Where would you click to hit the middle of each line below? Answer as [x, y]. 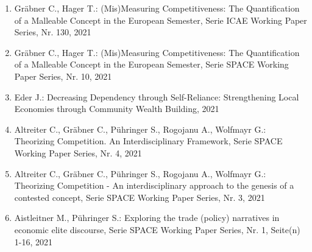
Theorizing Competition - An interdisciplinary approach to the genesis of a [154, 185]
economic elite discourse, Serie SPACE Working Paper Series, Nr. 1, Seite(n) [157, 229]
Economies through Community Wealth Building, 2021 [117, 109]
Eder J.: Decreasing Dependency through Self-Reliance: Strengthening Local [157, 96]
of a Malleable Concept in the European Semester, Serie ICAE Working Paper [161, 20]
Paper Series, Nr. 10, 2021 [63, 76]
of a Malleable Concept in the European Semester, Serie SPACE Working [151, 64]
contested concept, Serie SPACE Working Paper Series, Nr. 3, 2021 [140, 197]
